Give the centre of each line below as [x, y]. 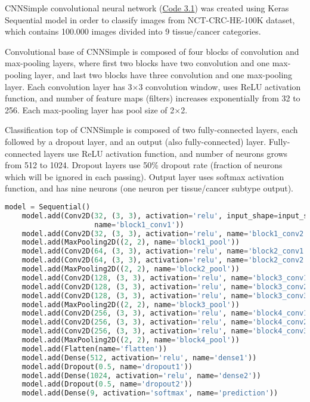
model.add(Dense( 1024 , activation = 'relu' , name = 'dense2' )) [141, 375]
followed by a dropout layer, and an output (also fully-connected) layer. [136, 141]
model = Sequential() [48, 207]
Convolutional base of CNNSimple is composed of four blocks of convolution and [152, 51]
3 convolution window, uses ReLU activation [220, 86]
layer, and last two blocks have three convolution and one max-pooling [163, 74]
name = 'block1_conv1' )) [139, 225]
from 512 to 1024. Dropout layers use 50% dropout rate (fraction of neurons [144, 165]
